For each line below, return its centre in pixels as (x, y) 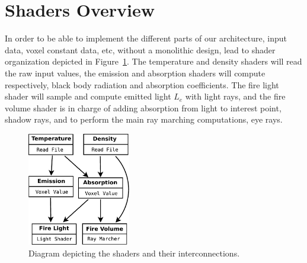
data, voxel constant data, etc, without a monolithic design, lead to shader (140, 49)
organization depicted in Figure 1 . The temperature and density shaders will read (153, 61)
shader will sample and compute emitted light (88, 96)
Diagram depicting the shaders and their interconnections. (134, 253)
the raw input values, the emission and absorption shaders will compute (135, 73)
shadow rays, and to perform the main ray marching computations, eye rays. (144, 119)
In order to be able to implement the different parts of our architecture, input (146, 38)
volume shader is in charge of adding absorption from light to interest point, (143, 108)
